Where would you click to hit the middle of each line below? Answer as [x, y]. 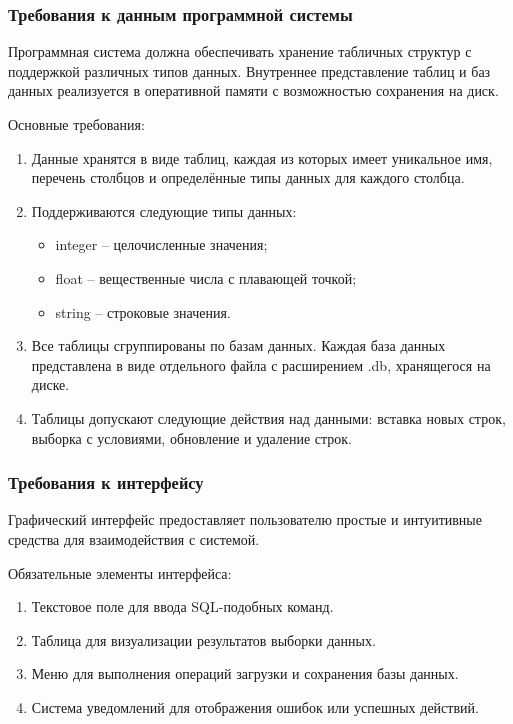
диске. [50, 384]
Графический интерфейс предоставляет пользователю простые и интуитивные [245, 519]
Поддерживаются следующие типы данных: [164, 210]
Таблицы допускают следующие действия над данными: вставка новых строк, [268, 417]
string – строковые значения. [143, 311]
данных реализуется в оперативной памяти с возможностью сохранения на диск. [253, 90]
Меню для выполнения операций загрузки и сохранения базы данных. [245, 673]
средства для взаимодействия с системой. [134, 538]
